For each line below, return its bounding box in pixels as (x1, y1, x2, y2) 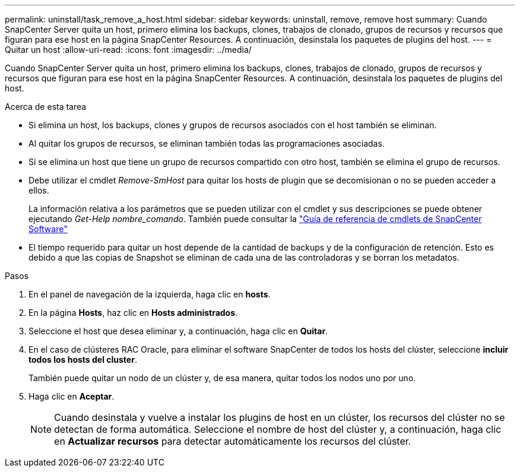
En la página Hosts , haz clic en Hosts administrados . (28, 308, 238, 318)
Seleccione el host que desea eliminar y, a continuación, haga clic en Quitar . (28, 326, 328, 336)
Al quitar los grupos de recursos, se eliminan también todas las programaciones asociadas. (28, 138, 385, 148)
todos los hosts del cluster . (28, 354, 137, 365)
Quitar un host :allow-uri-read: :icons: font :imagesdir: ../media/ (5, 45, 252, 55)
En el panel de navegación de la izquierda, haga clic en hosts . (28, 289, 271, 299)
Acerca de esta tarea (5, 102, 87, 112)
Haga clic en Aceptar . (28, 391, 115, 401)
